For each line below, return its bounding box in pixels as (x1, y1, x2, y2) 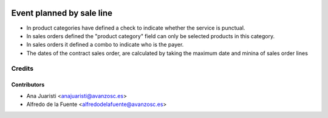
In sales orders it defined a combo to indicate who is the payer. (26, 41, 184, 48)
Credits (11, 64, 33, 73)
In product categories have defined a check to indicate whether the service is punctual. (26, 24, 245, 31)
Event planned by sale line (11, 8, 112, 18)
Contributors (11, 81, 45, 88)
